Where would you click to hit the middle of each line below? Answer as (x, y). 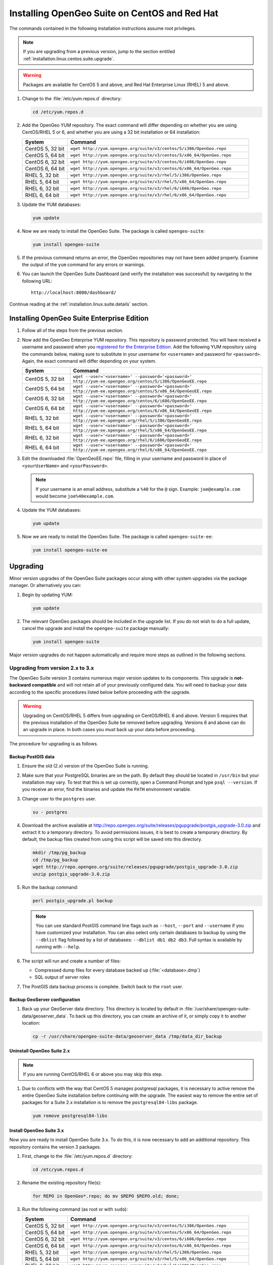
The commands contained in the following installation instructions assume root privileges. (103, 28)
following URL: (37, 281)
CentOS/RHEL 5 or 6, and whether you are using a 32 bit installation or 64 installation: (111, 132)
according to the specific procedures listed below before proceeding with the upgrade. (100, 692)
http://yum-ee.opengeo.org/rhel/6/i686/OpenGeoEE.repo (138, 440)
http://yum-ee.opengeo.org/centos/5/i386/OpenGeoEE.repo (140, 381)
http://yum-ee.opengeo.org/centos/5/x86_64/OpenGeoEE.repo (142, 391)
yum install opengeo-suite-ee (70, 550)
